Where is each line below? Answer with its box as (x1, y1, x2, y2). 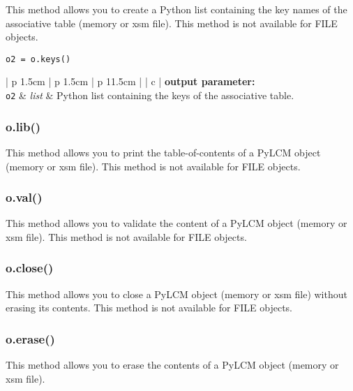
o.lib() (6, 117, 41, 135)
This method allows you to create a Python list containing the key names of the (6, 2, 347, 16)
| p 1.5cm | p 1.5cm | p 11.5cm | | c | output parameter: (6, 74, 255, 89)
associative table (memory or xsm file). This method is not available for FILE (6, 15, 338, 30)
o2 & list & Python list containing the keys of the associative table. (6, 88, 294, 103)
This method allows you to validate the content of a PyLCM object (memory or (6, 216, 347, 230)
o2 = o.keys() (6, 54, 71, 64)
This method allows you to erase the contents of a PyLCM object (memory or (6, 357, 339, 372)
